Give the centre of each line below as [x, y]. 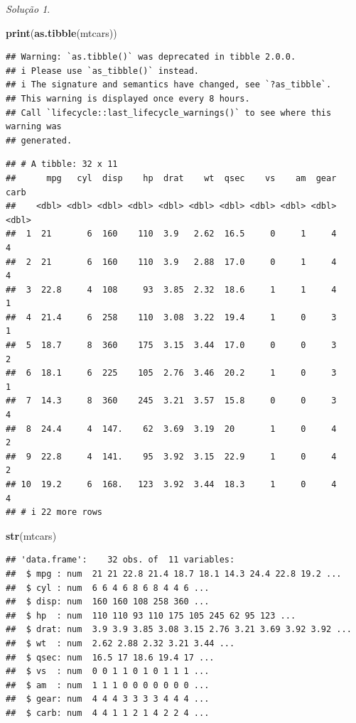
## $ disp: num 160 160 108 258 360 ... [108, 602]
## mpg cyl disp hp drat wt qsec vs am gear [171, 178]
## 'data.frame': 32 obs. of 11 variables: [120, 560]
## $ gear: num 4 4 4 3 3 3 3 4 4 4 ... [108, 699]
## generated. [39, 140]
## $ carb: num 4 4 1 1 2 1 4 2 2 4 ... [108, 713]
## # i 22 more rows [54, 512]
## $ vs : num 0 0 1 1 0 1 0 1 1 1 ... [108, 672]
